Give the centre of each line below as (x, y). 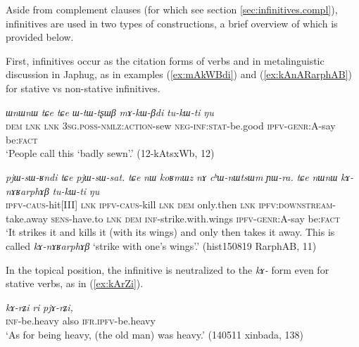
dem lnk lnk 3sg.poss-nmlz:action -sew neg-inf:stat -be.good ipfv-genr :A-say (171, 126)
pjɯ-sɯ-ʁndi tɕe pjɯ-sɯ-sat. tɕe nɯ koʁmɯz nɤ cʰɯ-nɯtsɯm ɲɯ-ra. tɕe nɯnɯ (172, 176)
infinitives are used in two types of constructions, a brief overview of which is (172, 23)
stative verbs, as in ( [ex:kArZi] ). (75, 283)
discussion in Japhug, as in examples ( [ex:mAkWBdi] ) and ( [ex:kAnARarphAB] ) (179, 74)
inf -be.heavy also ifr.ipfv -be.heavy (81, 321)
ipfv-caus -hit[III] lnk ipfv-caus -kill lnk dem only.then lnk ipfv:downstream (169, 204)
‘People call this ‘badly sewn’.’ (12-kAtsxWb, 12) (110, 153)
